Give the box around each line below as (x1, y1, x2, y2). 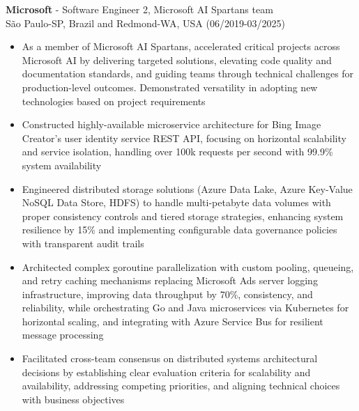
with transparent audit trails (22, 235, 144, 250)
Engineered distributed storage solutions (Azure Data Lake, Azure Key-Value (22, 181, 353, 196)
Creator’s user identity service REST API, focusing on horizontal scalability (22, 130, 346, 145)
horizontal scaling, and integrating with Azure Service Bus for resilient (22, 313, 323, 328)
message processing (22, 327, 104, 342)
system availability (22, 157, 102, 172)
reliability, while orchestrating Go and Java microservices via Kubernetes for (22, 300, 349, 315)
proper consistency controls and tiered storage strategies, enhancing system (22, 208, 344, 223)
